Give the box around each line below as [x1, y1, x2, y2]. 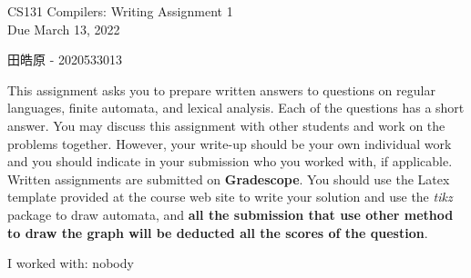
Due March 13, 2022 [7, 19, 120, 38]
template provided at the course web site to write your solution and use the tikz [7, 187, 453, 206]
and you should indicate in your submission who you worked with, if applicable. [7, 152, 453, 171]
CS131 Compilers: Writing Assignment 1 [7, 2, 233, 20]
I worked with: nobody [7, 253, 134, 273]
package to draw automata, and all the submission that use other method [7, 204, 454, 223]
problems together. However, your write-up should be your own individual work [7, 134, 452, 153]
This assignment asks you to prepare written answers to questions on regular [7, 80, 435, 99]
